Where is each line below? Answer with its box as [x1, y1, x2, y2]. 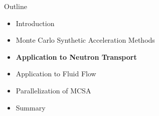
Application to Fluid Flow [16, 68, 96, 79]
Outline [4, 1, 27, 11]
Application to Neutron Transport [16, 51, 137, 62]
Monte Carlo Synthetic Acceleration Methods [16, 35, 155, 45]
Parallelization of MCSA [16, 85, 91, 95]
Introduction [16, 18, 55, 28]
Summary [16, 102, 46, 112]
